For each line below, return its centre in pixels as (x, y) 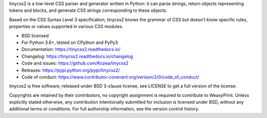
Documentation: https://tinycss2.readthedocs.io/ (71, 49)
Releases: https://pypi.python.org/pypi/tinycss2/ (71, 70)
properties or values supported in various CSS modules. (66, 27)
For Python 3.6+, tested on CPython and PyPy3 (70, 42)
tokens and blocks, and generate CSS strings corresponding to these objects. (88, 10)
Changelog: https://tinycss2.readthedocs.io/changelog (77, 56)
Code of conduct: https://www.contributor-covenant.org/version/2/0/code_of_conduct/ (111, 77)
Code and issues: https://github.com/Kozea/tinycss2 (75, 63)
